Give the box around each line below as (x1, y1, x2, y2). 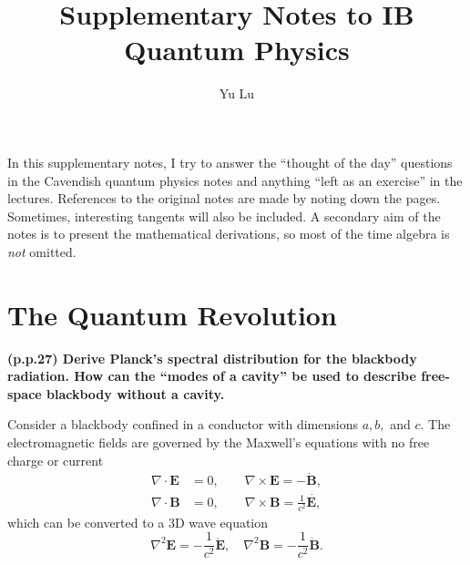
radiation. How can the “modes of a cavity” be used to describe (7, 366, 416, 385)
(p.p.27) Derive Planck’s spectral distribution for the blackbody (7, 348, 417, 367)
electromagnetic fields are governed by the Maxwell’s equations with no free (7, 432, 430, 451)
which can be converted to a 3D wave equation (7, 512, 269, 531)
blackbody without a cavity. (46, 384, 225, 403)
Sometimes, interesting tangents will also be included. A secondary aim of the (7, 206, 441, 225)
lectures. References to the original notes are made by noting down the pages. (7, 189, 441, 208)
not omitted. (7, 241, 77, 261)
